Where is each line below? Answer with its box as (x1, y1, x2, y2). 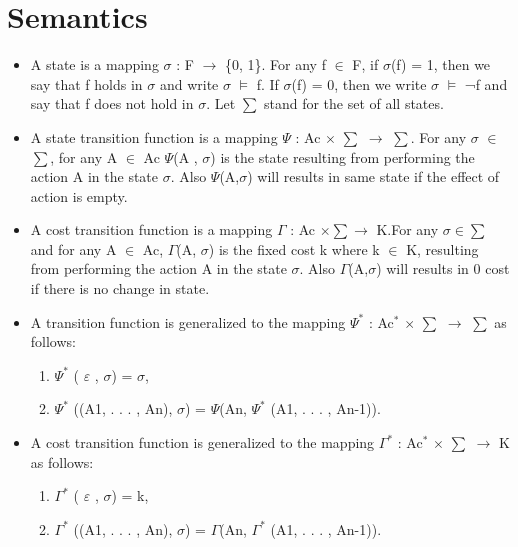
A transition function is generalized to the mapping (30, 311, 346, 332)
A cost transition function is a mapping (30, 219, 273, 240)
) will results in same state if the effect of (247, 166, 500, 187)
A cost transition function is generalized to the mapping (30, 432, 375, 453)
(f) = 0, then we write (291, 73, 427, 94)
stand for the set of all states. (263, 93, 444, 114)
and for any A (30, 238, 117, 259)
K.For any (376, 219, 439, 240)
